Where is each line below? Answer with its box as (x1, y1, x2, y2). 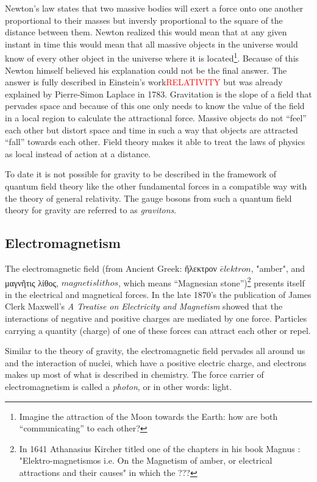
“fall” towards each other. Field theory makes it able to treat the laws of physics (5, 135, 305, 148)
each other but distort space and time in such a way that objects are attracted (5, 123, 298, 136)
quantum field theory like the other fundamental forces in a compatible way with (5, 179, 307, 192)
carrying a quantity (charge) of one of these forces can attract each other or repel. (5, 324, 311, 336)
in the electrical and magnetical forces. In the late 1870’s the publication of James (5, 288, 312, 300)
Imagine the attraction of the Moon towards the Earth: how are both (19, 409, 278, 422)
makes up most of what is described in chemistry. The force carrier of (5, 368, 264, 381)
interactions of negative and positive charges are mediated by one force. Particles (5, 311, 307, 324)
